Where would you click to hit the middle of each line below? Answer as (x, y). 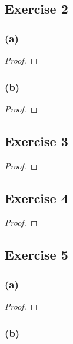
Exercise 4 (36, 198)
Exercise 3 (36, 141)
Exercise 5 (36, 255)
